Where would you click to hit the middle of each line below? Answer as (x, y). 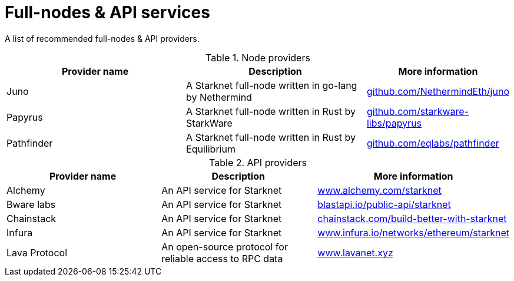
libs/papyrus (394, 123)
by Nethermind (219, 97)
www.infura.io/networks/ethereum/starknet (413, 232)
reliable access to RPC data (222, 258)
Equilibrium (211, 149)
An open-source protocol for (225, 247)
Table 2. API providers (258, 162)
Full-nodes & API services (107, 12)
